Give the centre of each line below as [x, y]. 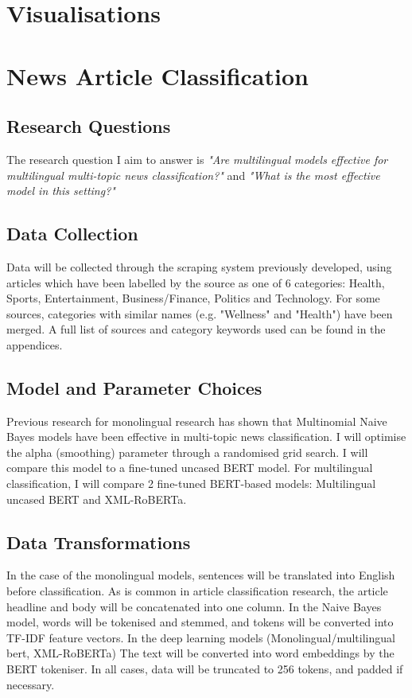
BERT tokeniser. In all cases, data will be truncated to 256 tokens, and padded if [205, 669]
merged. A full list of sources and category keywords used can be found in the [196, 329]
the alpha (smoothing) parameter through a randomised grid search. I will [187, 452]
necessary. [31, 684]
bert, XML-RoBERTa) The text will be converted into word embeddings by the [200, 653]
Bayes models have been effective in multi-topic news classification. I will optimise [206, 437]
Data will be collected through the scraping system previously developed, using [199, 266]
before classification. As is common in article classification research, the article [197, 591]
